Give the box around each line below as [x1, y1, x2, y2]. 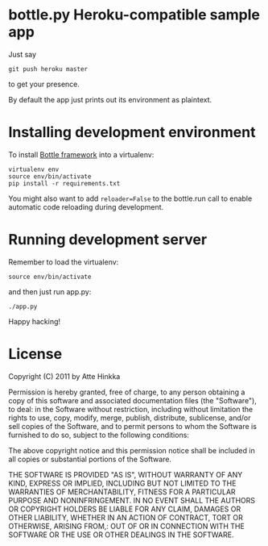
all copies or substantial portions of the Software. [8, 454, 171, 464]
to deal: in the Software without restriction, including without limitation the [8, 404, 254, 414]
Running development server [8, 231, 208, 249]
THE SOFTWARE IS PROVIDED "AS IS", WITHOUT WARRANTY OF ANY [8, 469, 243, 479]
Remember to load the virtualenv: [8, 256, 119, 267]
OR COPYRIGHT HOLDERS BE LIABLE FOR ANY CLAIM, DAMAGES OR [8, 504, 241, 514]
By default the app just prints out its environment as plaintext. [8, 94, 212, 104]
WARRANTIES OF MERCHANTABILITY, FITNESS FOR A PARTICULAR [8, 486, 236, 497]
